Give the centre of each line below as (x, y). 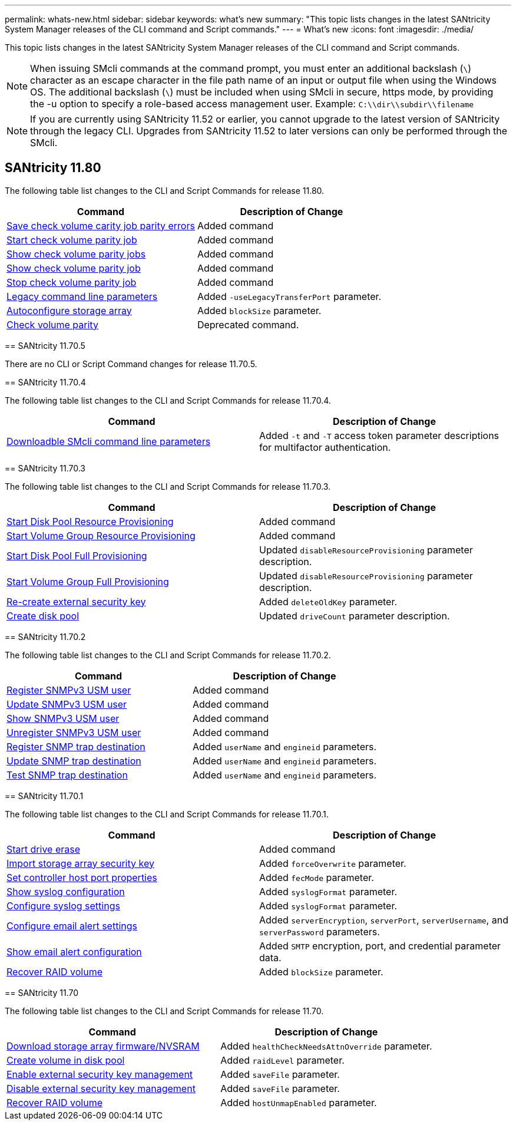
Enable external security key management (100, 1074)
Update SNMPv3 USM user (67, 704)
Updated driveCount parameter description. (355, 616)
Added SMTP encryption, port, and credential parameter (380, 946)
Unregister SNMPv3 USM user (74, 732)
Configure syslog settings (63, 905)
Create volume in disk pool (66, 1060)
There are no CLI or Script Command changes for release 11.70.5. (131, 364)
